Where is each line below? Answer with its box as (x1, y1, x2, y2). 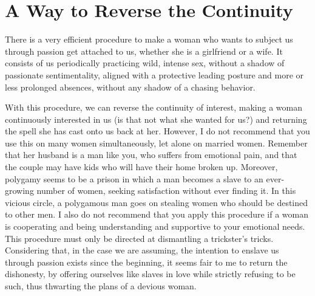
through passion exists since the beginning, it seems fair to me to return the (5, 255, 288, 268)
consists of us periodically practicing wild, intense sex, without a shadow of (5, 57, 285, 69)
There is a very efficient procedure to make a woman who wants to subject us (5, 33, 293, 46)
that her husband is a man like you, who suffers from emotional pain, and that (5, 148, 297, 161)
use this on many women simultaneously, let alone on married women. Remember (5, 136, 308, 149)
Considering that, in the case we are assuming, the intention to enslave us (5, 244, 279, 256)
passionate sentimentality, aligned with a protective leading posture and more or (5, 68, 304, 81)
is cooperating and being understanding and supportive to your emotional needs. (5, 220, 305, 233)
